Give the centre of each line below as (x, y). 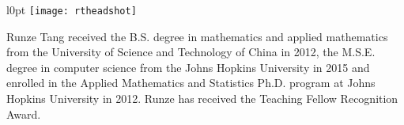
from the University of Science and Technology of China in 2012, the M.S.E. (191, 52)
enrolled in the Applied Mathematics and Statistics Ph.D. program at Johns (191, 83)
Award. (24, 114)
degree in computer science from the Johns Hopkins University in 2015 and (188, 67)
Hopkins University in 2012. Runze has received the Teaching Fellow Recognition (202, 98)
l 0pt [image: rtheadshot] (72, 9)
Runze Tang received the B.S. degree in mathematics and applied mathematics (197, 36)
